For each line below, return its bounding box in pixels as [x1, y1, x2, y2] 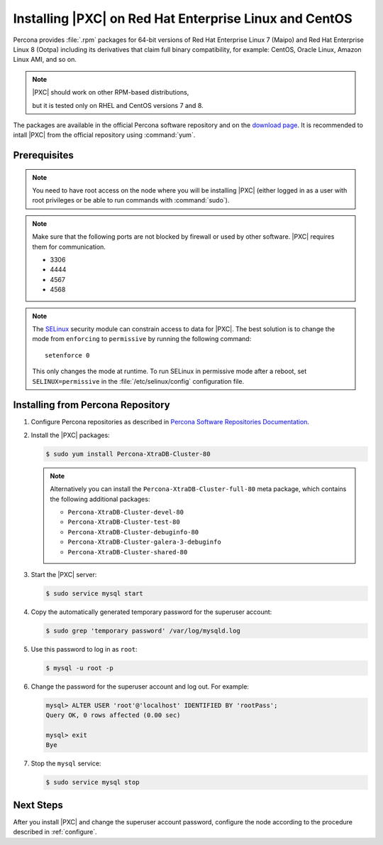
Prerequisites [13, 149, 74, 161]
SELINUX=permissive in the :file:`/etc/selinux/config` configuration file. [32, 377, 245, 385]
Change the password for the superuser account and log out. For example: [30, 682, 250, 691]
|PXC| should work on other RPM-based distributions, [32, 88, 189, 97]
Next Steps [13, 799, 63, 811]
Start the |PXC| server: [30, 570, 97, 578]
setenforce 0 [45, 351, 90, 359]
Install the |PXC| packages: [30, 431, 110, 439]
